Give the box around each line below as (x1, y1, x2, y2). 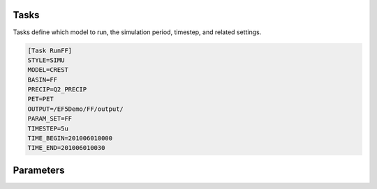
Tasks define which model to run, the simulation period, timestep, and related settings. (13, 28, 262, 36)
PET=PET (27, 95, 54, 103)
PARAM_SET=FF (27, 115, 73, 123)
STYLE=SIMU (27, 56, 65, 64)
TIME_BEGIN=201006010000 (27, 135, 113, 142)
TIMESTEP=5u (27, 124, 69, 133)
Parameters (13, 164, 65, 176)
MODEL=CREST (27, 66, 69, 74)
